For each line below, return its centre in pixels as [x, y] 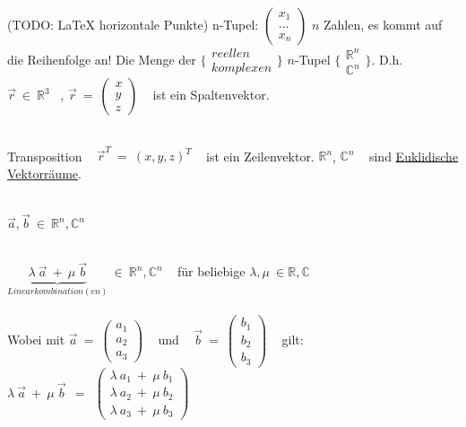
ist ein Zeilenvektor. [260, 156]
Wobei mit [36, 340]
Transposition [45, 156]
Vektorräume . [44, 173]
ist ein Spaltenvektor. [211, 95]
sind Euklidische [414, 156]
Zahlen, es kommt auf [383, 24]
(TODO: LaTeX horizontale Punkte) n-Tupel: [133, 24]
